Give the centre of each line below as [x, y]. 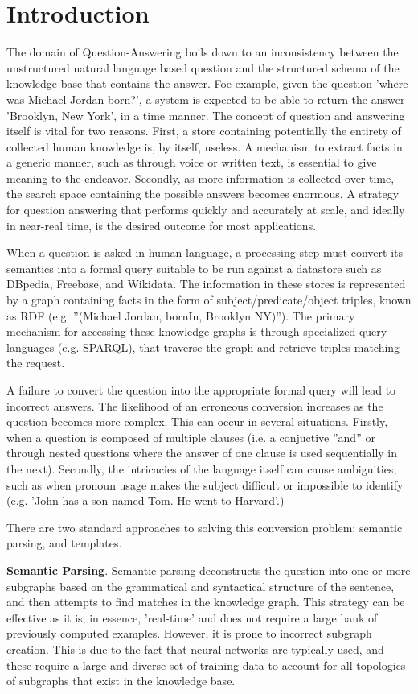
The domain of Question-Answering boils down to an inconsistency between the [203, 52]
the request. [36, 363]
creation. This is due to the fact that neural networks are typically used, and [195, 649]
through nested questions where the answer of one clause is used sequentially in [202, 453]
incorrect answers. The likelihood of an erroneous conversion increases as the [195, 405]
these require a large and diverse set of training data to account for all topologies [206, 665]
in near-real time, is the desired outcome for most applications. [162, 225]
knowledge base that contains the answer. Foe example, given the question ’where [207, 83]
